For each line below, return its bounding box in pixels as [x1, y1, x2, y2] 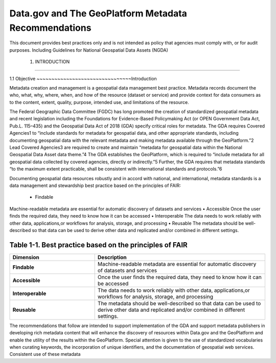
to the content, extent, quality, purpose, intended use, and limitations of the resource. [9, 99, 189, 105]
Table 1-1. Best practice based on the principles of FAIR [9, 241, 188, 249]
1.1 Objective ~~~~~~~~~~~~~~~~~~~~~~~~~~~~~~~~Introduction [9, 75, 157, 81]
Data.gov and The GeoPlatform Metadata [9, 8, 188, 19]
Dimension [12, 253, 39, 261]
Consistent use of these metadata [9, 351, 81, 357]
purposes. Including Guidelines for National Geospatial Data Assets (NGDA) [9, 47, 169, 53]
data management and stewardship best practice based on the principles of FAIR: [9, 182, 181, 188]
